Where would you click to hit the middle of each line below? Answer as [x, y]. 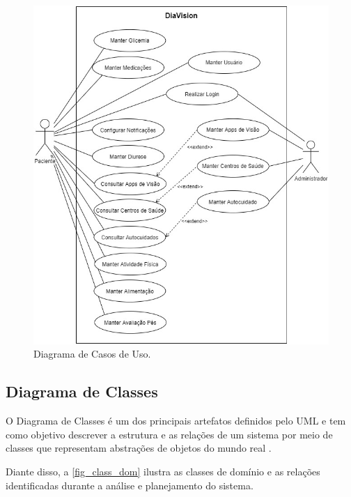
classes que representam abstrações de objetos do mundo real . [139, 448]
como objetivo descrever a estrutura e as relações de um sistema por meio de [169, 434]
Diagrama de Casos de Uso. [92, 354]
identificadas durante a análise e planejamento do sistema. [130, 485]
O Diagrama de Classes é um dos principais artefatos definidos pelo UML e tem [176, 421]
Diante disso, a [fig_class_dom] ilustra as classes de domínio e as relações [163, 471]
